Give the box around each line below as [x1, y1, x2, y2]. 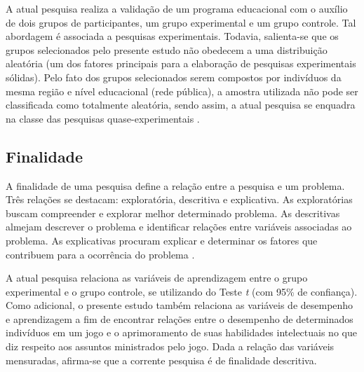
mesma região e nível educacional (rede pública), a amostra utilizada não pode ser [6, 83, 358, 98]
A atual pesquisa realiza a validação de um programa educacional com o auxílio [6, 1, 348, 15]
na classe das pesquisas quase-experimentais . [6, 111, 200, 125]
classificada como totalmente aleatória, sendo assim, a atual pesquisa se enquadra [6, 97, 356, 112]
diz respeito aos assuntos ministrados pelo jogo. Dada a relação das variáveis [6, 339, 335, 354]
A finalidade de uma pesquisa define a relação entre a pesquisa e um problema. [6, 178, 345, 193]
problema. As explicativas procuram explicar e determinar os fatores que [6, 233, 318, 247]
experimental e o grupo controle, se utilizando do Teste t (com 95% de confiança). [6, 284, 358, 298]
